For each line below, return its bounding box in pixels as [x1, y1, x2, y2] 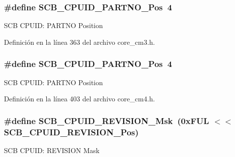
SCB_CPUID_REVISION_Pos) [4, 126, 139, 138]
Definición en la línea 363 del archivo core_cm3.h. [4, 36, 155, 47]
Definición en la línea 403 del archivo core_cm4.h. [4, 94, 155, 104]
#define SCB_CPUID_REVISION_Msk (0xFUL [4, 114, 209, 126]
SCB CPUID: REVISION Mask [4, 145, 100, 155]
